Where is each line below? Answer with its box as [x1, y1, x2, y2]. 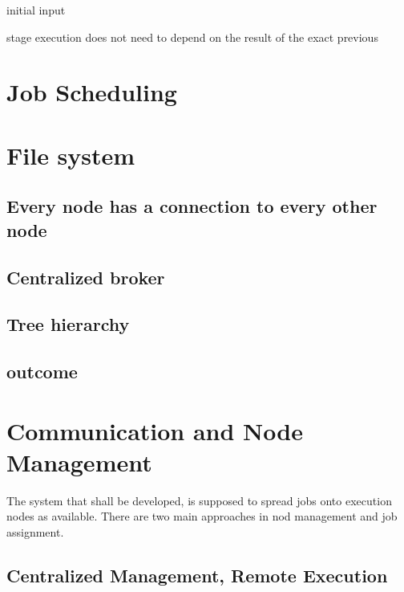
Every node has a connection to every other [6, 194, 378, 218]
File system [6, 138, 135, 171]
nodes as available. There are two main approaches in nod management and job [6, 508, 398, 525]
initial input [6, 2, 66, 18]
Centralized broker [6, 264, 165, 289]
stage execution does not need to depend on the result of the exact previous [6, 28, 378, 45]
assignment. [6, 523, 64, 540]
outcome [6, 359, 78, 384]
